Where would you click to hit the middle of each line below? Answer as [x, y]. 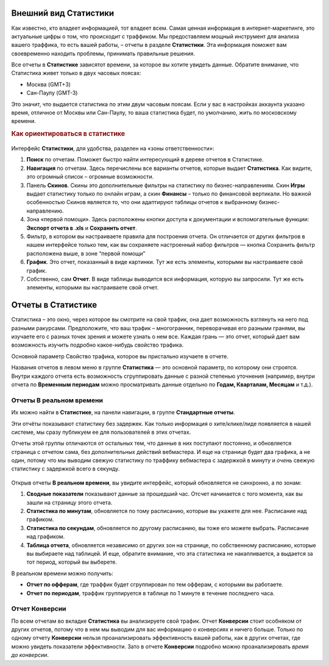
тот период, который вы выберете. [72, 562]
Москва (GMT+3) [49, 84]
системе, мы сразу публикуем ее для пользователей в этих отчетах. [101, 432]
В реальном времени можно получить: [62, 573]
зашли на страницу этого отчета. [69, 502]
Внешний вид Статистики [63, 13]
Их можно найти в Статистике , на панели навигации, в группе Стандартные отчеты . [123, 413]
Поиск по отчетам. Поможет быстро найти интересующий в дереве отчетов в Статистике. [145, 160]
